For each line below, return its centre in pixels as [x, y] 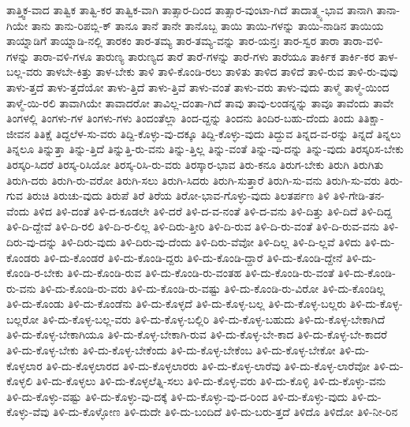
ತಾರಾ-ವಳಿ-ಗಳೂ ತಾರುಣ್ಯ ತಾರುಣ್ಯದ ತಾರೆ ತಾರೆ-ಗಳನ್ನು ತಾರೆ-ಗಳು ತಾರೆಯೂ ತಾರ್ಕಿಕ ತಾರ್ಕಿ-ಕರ [204, 56]
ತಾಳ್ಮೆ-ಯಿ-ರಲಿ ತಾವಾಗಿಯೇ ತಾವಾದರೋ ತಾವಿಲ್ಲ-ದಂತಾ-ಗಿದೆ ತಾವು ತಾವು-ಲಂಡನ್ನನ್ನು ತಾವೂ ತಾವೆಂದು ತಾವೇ [200, 102]
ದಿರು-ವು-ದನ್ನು [32, 241]
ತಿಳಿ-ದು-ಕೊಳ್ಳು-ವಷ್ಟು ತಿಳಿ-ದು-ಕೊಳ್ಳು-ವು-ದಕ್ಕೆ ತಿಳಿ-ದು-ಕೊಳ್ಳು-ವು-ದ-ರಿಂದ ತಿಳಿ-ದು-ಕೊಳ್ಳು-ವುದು [177, 396]
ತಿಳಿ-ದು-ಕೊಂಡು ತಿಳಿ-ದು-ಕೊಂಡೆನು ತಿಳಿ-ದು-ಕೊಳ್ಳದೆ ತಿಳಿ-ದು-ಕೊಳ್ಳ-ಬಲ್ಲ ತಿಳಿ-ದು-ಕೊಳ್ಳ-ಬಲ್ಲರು [177, 303]
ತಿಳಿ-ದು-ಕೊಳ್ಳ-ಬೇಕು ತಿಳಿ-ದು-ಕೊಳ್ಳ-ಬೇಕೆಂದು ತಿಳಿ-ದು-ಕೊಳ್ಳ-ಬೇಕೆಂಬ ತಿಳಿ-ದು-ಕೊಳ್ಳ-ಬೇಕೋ [171, 350]
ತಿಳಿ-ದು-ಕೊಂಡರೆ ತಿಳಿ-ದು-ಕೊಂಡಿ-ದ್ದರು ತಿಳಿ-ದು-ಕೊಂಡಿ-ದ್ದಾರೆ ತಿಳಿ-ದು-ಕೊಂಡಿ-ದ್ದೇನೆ [193, 257]
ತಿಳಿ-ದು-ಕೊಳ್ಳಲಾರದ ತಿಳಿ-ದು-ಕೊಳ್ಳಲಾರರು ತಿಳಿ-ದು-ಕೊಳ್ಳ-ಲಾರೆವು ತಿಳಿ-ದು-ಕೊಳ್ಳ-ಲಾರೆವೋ [208, 365]
